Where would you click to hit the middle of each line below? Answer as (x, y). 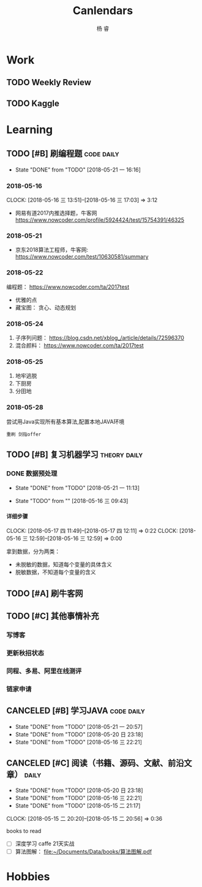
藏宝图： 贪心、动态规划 (46, 308)
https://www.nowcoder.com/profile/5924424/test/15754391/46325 (100, 220)
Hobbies (28, 876)
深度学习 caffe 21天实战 (45, 844)
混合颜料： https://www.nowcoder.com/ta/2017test (79, 345)
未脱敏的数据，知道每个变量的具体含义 (63, 565)
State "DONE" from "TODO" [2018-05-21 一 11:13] (77, 488)
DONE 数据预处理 (32, 474)
